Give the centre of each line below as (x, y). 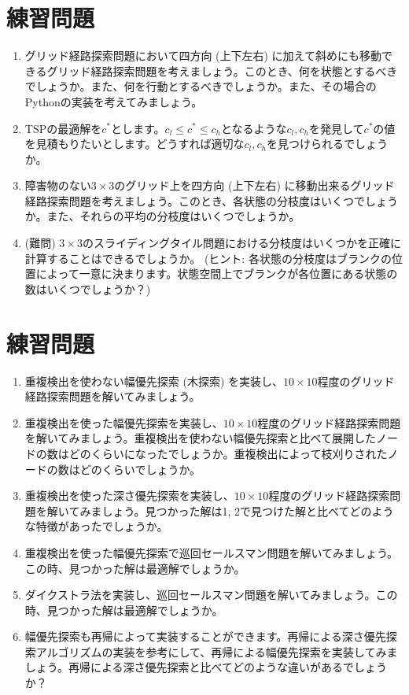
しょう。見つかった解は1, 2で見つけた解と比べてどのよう (248, 510)
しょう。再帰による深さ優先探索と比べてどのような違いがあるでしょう (206, 667)
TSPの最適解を (63, 128)
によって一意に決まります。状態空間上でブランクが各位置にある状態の (217, 274)
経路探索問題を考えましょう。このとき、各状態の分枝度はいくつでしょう (211, 200)
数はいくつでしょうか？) (88, 288)
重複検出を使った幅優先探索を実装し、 (124, 422)
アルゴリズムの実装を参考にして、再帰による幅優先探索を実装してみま (217, 651)
